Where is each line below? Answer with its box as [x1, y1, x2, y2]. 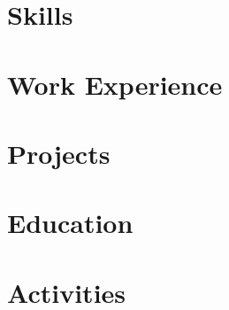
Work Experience [7, 66, 223, 102]
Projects [7, 135, 111, 171]
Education [7, 205, 134, 241]
